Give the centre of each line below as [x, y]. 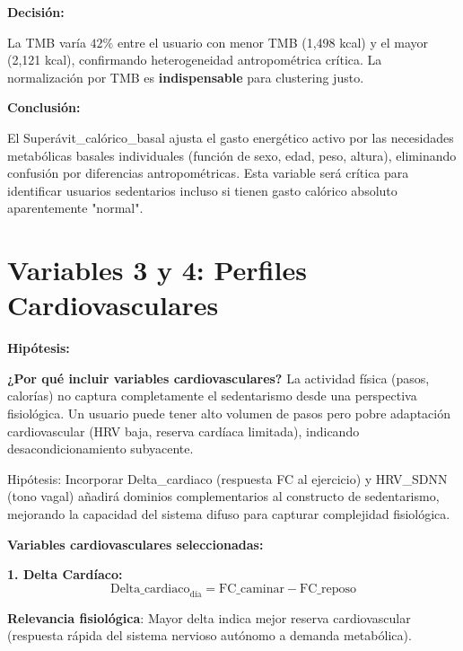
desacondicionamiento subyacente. [100, 449]
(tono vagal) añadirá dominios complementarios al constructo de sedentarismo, [223, 496]
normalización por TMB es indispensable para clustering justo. [186, 77]
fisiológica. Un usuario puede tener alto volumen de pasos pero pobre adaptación [229, 413]
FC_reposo [328, 589]
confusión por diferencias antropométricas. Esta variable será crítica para [208, 173]
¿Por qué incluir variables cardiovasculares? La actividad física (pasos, [218, 378]
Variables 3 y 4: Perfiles [157, 270]
